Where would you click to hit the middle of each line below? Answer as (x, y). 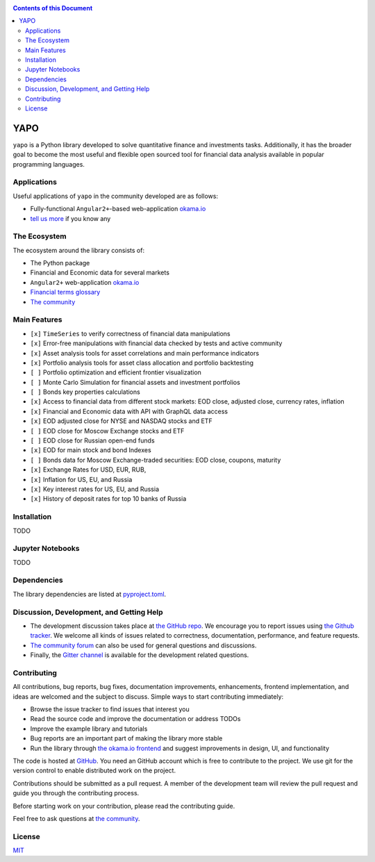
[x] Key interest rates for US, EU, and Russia (95, 489)
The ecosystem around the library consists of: (79, 250)
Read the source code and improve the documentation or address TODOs (135, 719)
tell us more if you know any (70, 218)
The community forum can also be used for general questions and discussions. (143, 645)
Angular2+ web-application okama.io (85, 282)
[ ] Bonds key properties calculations (85, 392)
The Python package (60, 263)
